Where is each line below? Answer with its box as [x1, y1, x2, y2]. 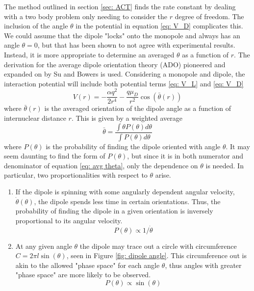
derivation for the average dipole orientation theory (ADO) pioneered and [4, 59, 226, 69]
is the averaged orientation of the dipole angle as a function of [44, 103, 231, 113]
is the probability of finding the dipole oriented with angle [46, 141, 221, 151]
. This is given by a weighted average [71, 113, 183, 123]
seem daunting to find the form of [4, 151, 105, 161]
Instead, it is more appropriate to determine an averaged [4, 49, 175, 59]
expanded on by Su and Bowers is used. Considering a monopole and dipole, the [4, 69, 245, 79]
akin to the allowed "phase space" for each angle [15, 260, 160, 270]
